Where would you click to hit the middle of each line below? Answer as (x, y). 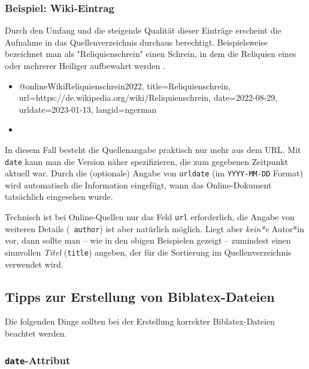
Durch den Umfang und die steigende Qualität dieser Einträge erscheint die (143, 30)
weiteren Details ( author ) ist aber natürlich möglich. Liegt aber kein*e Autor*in (155, 228)
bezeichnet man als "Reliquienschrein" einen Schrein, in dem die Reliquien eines (151, 54)
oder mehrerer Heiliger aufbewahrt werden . (85, 65)
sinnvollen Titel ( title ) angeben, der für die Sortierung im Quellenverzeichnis (148, 252)
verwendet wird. (34, 264)
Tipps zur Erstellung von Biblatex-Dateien (140, 296)
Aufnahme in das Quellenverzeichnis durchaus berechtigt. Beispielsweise (137, 42)
